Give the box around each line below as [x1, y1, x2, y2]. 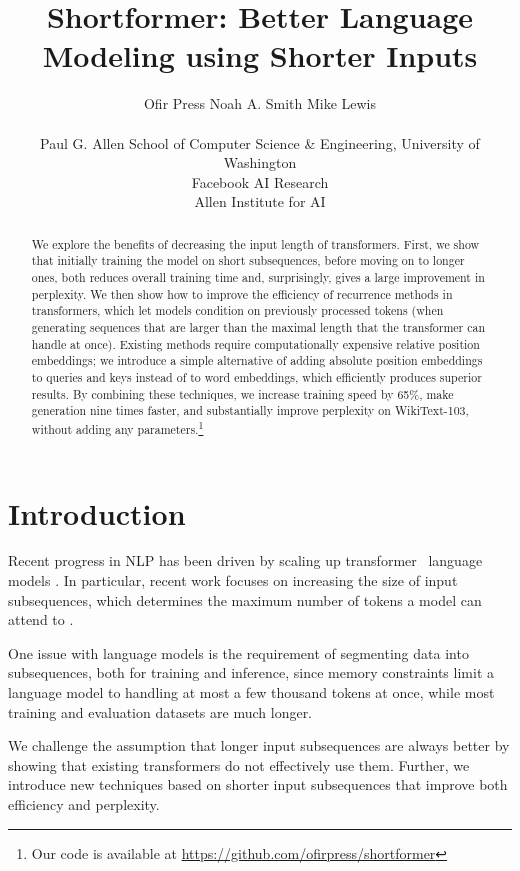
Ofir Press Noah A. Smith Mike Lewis [143, 93, 377, 114]
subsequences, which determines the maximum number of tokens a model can [8, 589, 482, 610]
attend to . [8, 609, 74, 630]
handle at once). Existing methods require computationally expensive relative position [31, 335, 480, 352]
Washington [223, 152, 297, 173]
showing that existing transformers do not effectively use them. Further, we [8, 754, 470, 775]
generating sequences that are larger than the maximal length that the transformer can [31, 318, 486, 335]
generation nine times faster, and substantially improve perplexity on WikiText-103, [31, 402, 469, 419]
